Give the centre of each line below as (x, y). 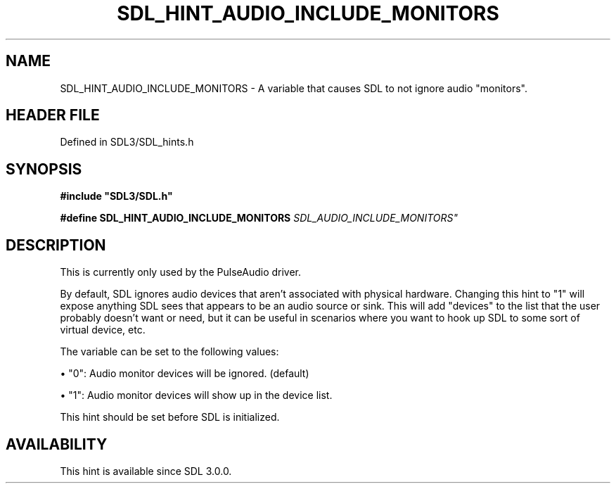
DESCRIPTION (56, 245)
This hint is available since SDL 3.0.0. (146, 471)
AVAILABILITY (57, 444)
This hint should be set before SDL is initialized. (170, 417)
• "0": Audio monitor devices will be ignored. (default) (185, 374)
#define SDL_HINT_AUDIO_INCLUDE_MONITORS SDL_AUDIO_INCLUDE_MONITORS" (259, 218)
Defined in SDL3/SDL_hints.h (127, 142)
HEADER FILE (53, 115)
